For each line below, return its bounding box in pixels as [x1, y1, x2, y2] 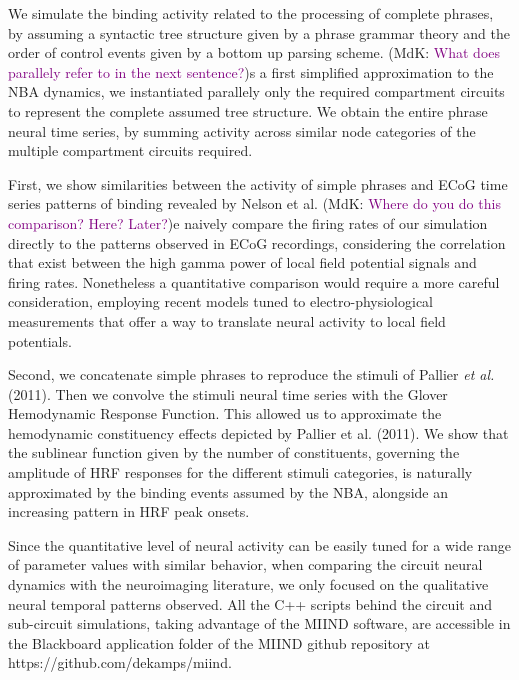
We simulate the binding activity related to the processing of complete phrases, [8, 3, 494, 23]
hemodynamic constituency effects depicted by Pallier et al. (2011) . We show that [8, 422, 509, 443]
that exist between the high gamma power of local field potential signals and [8, 252, 477, 273]
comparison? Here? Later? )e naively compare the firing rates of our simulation [8, 212, 488, 233]
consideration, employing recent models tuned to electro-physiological [8, 291, 434, 312]
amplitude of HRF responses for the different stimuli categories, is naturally [8, 462, 473, 483]
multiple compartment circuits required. [8, 140, 253, 161]
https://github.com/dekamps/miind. [8, 652, 232, 673]
